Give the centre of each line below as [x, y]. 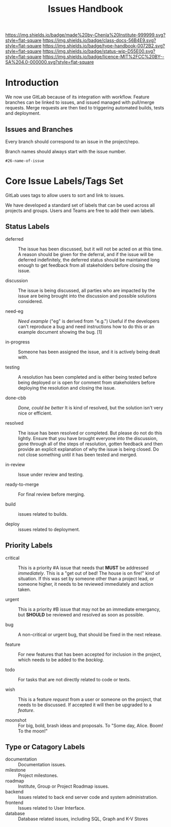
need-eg [15, 311]
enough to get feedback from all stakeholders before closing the [85, 265]
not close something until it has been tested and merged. [78, 454]
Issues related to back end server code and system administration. [88, 797]
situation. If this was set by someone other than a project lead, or [86, 579]
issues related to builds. [43, 514]
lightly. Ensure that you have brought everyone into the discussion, [88, 438]
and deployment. [23, 113]
